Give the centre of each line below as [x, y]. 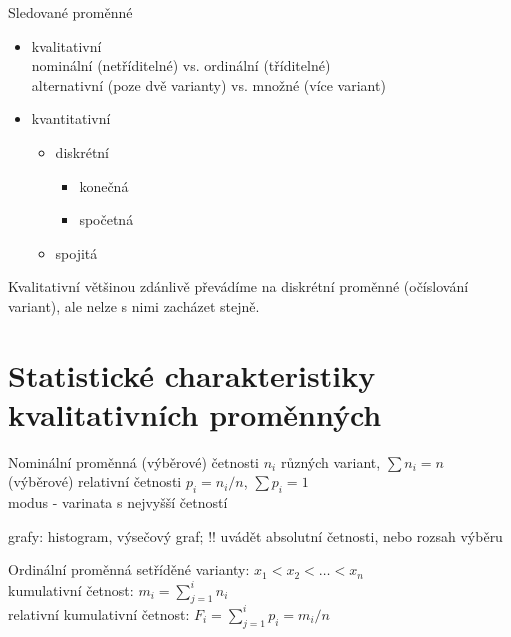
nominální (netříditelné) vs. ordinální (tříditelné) [181, 65]
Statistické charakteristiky [192, 374]
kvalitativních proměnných [195, 413]
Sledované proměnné [70, 12]
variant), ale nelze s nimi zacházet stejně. [134, 305]
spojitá [76, 252]
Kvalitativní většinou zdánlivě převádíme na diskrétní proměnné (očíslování [238, 286]
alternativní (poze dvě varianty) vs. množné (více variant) [208, 84]
